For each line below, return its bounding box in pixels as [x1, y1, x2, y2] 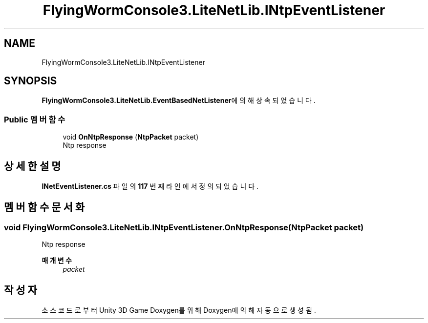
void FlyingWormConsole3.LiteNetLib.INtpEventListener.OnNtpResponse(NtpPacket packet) [4, 222, 364, 232]
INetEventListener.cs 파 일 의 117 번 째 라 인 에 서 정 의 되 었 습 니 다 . [42, 182, 259, 191]
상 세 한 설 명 [4, 160, 61, 172]
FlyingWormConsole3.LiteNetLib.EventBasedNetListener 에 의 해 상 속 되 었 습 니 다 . [42, 96, 316, 105]
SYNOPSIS [4, 75, 57, 87]
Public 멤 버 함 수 [4, 114, 65, 124]
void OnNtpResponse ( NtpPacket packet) [63, 133, 199, 141]
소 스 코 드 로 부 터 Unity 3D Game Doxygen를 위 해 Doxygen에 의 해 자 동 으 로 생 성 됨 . [42, 306, 316, 315]
